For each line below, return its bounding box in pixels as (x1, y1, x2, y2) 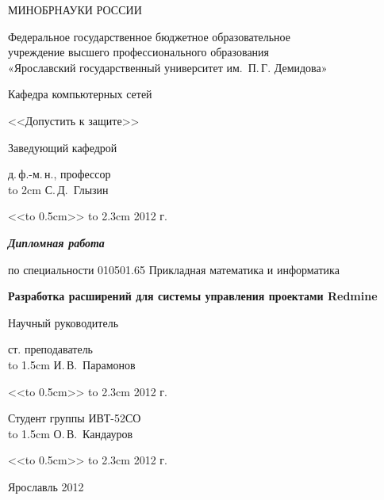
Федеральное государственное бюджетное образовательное (8, 28, 291, 44)
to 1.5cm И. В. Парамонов (8, 356, 136, 372)
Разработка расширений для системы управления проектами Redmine (8, 288, 378, 304)
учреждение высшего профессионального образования (8, 44, 270, 60)
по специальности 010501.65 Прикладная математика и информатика (8, 261, 340, 277)
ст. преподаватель (8, 341, 93, 357)
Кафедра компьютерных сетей (8, 86, 152, 102)
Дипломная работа (8, 234, 105, 250)
